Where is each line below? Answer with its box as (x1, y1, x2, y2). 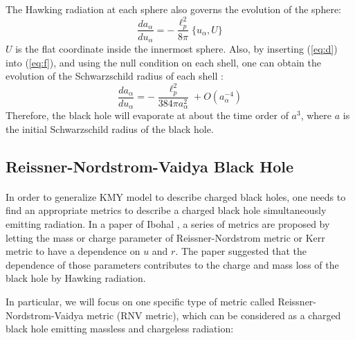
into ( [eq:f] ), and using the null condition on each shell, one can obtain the (6, 55, 321, 69)
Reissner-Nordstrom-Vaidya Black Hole (6, 155, 294, 177)
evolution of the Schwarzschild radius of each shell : (6, 69, 224, 83)
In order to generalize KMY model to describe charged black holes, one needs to (6, 189, 346, 204)
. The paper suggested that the (175, 244, 307, 258)
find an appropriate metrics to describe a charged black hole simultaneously (6, 203, 327, 217)
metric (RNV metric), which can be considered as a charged (87, 307, 341, 322)
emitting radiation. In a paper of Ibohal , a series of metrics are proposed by (6, 217, 330, 231)
